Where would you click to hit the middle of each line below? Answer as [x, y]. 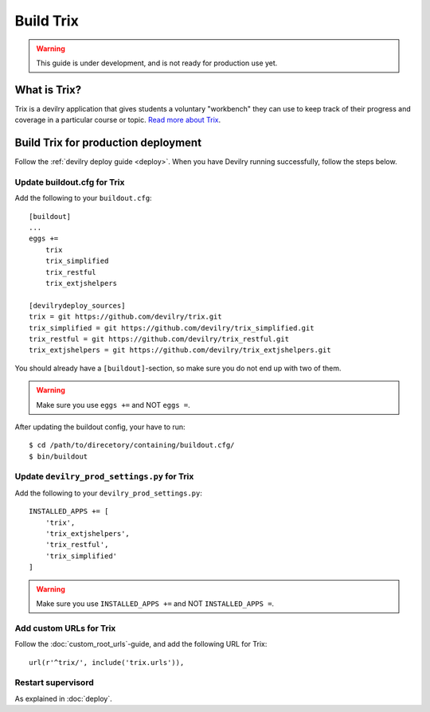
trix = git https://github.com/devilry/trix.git [125, 317]
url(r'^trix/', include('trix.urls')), [107, 662]
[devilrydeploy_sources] [77, 305]
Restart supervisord [55, 683]
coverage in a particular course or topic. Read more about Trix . [118, 120]
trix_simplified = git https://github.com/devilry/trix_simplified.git [172, 328]
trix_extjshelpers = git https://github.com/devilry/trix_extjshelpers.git [180, 350]
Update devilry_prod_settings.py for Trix [104, 476]
